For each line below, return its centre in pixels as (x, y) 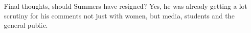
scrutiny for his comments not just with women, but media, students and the (119, 15)
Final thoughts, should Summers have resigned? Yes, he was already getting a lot (125, 6)
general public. (26, 25)
